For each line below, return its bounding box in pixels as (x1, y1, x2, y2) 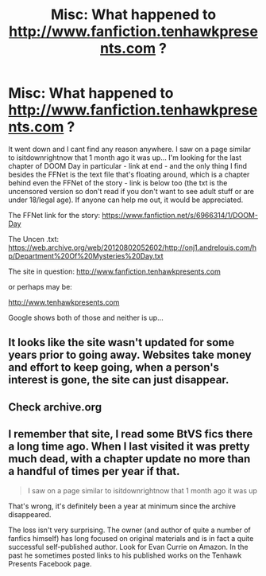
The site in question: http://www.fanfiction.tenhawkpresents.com (8, 267, 221, 276)
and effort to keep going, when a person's (8, 360, 220, 375)
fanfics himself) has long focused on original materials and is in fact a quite (8, 533, 254, 543)
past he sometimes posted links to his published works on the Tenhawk (8, 551, 242, 560)
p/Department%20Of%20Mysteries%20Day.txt (8, 251, 164, 260)
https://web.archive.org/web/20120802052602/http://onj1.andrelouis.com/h (8, 243, 256, 252)
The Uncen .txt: (8, 234, 60, 243)
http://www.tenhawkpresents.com (8, 297, 120, 307)
